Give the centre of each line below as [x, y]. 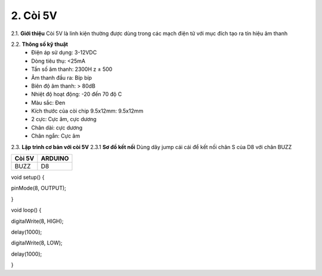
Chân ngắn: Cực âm [56, 136]
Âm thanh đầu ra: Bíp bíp [62, 77]
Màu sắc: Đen [48, 103]
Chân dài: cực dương [57, 128]
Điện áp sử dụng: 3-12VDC [64, 52]
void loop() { [26, 210]
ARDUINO [55, 159]
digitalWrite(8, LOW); [37, 243]
